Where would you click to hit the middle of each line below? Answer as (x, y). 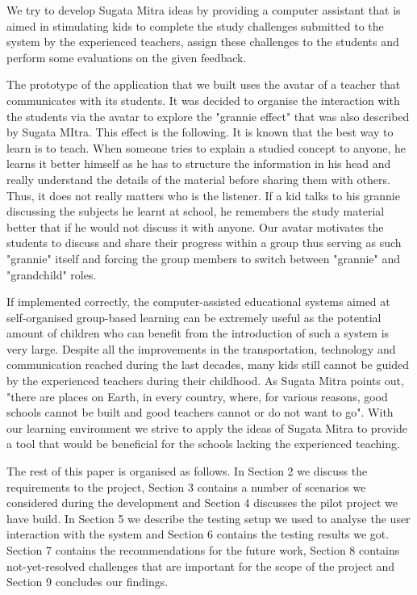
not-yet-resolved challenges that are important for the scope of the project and (201, 566)
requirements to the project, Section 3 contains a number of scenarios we (186, 486)
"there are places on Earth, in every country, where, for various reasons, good (197, 396)
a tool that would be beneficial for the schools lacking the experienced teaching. (203, 444)
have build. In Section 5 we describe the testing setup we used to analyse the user (208, 518)
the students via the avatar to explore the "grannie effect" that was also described (208, 116)
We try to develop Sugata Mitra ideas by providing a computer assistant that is (204, 10)
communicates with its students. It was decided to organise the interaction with (203, 100)
